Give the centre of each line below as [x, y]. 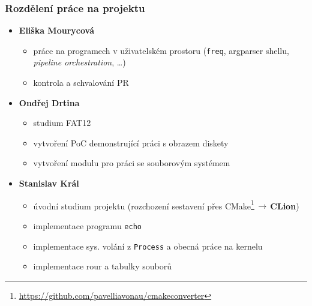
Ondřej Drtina [49, 102]
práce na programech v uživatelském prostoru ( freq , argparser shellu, [161, 50]
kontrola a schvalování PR [81, 82]
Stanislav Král [49, 183]
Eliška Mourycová [56, 30]
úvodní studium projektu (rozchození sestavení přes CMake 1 [144, 205]
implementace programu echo [87, 225]
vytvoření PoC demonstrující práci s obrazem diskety [131, 142]
